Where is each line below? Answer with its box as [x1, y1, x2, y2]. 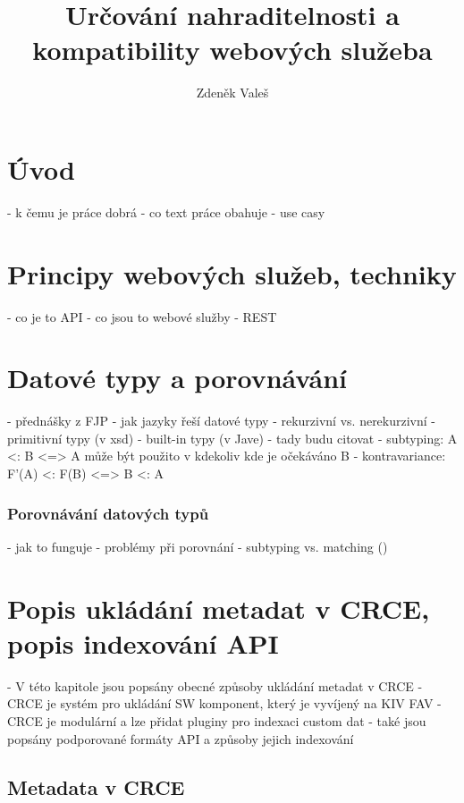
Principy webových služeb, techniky [7, 255, 457, 292]
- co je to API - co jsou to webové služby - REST [7, 307, 277, 325]
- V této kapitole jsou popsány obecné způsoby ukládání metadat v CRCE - [7, 676, 423, 695]
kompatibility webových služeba [32, 31, 433, 68]
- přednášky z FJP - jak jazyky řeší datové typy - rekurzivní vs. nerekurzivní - [7, 411, 435, 430]
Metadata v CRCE [7, 773, 185, 800]
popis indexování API [7, 624, 279, 661]
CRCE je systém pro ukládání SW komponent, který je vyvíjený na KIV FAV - [7, 694, 442, 713]
